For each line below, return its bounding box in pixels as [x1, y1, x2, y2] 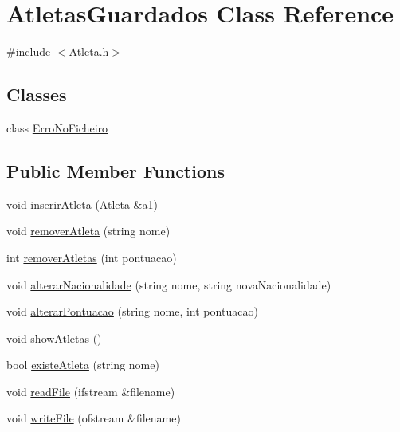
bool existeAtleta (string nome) [6, 356, 159, 373]
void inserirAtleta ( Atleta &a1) [6, 195, 158, 212]
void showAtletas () [6, 329, 102, 346]
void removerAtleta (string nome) [6, 222, 171, 239]
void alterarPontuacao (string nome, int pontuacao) [6, 303, 258, 320]
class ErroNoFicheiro [6, 119, 108, 135]
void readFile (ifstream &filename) [6, 383, 175, 399]
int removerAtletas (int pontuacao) [6, 249, 177, 265]
